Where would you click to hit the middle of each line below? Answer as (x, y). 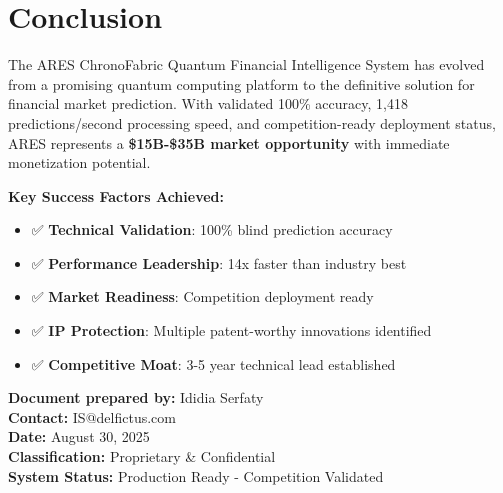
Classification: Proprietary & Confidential (142, 456)
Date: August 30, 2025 (79, 436)
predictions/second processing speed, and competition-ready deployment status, (252, 122)
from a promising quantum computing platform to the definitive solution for (241, 83)
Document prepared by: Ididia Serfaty (136, 397)
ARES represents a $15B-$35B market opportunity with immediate (229, 142)
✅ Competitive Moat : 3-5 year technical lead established (213, 363)
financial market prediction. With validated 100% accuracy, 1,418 (208, 103)
